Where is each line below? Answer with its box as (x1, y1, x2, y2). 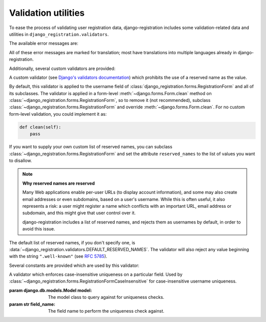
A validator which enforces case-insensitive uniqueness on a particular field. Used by (9, 271, 183, 278)
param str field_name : (9, 301, 56, 307)
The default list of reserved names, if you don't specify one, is (9, 239, 135, 246)
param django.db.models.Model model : (9, 287, 92, 293)
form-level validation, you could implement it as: (9, 111, 107, 117)
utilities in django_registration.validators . (9, 31, 109, 37)
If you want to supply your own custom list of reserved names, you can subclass (9, 144, 172, 150)
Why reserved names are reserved (22, 180, 95, 186)
